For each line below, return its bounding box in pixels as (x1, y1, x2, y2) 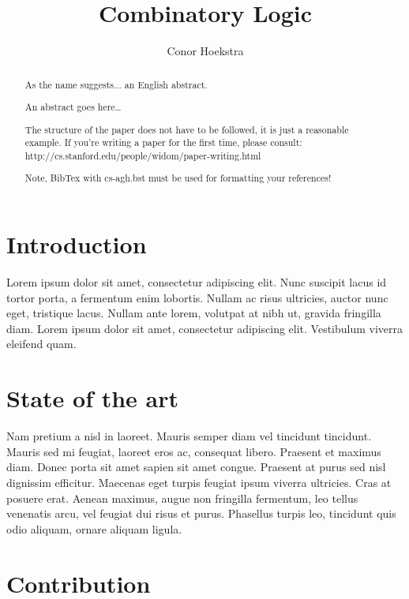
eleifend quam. (6, 335, 77, 352)
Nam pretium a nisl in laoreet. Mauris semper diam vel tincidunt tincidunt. (6, 428, 372, 444)
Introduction (6, 228, 147, 260)
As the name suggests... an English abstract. (24, 77, 208, 91)
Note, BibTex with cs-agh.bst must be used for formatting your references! (24, 171, 332, 185)
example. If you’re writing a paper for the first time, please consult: (24, 136, 302, 149)
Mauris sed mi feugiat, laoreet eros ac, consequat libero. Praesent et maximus (6, 443, 381, 459)
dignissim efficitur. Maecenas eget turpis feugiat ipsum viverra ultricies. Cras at (6, 474, 392, 490)
